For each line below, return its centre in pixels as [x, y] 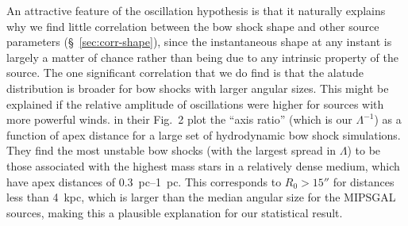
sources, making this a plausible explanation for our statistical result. [175, 212]
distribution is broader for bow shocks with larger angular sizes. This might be [198, 88]
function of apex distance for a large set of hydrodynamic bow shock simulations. [204, 134]
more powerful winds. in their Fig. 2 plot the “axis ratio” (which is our [179, 119]
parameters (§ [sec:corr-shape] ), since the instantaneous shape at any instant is [199, 42]
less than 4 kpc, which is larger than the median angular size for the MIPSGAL [201, 197]
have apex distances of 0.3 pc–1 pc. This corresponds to [144, 181]
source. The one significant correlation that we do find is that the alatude [185, 73]
